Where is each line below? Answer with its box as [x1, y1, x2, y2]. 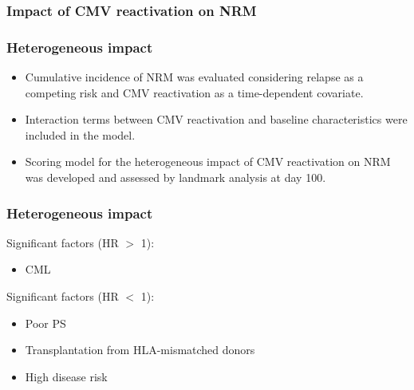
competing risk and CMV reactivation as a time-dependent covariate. [25, 84, 364, 100]
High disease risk [25, 368, 108, 384]
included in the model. [25, 126, 136, 143]
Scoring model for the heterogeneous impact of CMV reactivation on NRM [25, 153, 391, 170]
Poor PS [25, 314, 66, 331]
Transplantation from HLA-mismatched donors [25, 341, 255, 358]
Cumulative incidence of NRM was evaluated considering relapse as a [25, 69, 364, 85]
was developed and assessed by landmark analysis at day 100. [25, 169, 326, 186]
